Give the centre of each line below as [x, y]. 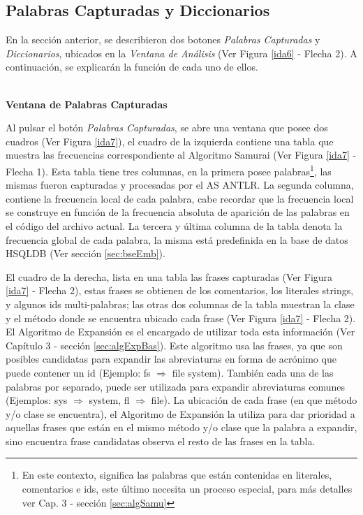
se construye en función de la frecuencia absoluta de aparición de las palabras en [178, 212]
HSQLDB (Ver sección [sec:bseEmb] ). [86, 253]
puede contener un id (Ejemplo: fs [78, 372]
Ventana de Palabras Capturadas [87, 104]
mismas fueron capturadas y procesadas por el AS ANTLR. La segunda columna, [180, 185]
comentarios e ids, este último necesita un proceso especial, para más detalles [187, 489]
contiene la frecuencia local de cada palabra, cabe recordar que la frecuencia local [180, 198]
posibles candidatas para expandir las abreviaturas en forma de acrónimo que [171, 359]
